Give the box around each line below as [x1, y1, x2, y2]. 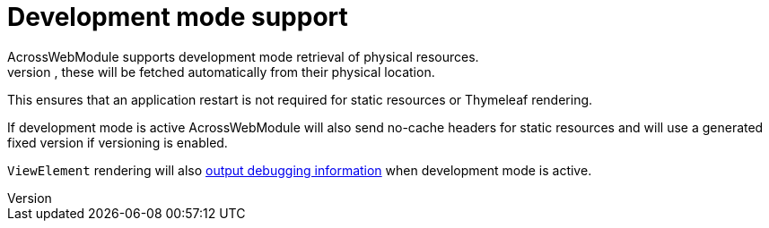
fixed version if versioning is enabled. [7, 134, 228, 150]
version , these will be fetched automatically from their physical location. [7, 63, 435, 80]
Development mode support [7, 2, 348, 32]
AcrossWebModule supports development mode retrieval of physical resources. [7, 48, 479, 64]
